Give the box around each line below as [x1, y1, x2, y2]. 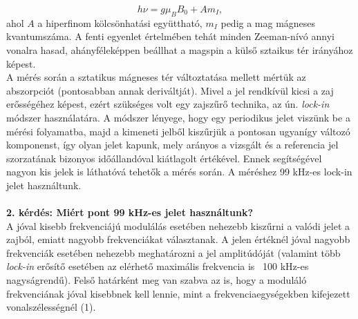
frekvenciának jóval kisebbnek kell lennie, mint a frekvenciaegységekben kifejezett [6, 286, 350, 300]
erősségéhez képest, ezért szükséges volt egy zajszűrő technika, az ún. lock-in [6, 97, 330, 111]
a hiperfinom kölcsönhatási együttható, [37, 15, 202, 30]
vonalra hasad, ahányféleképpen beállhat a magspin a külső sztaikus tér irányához [6, 42, 353, 57]
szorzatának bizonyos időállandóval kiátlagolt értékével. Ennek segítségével [6, 151, 322, 165]
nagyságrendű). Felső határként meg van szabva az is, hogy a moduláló [6, 273, 307, 287]
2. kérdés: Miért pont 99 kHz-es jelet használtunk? [6, 205, 254, 220]
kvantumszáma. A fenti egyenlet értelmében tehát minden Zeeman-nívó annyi [6, 29, 335, 43]
